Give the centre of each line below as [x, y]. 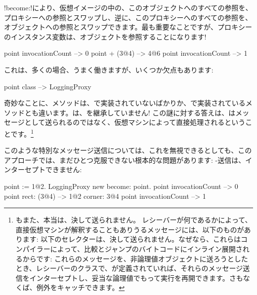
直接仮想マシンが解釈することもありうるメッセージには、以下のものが [130, 229]
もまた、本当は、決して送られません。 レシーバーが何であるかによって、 [134, 220]
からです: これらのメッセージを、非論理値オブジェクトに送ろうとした [135, 258]
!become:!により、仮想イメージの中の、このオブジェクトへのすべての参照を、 [128, 7]
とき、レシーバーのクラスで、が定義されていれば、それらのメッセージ [129, 268]
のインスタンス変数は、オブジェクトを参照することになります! [105, 36]
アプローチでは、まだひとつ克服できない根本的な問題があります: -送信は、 [125, 160]
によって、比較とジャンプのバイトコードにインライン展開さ [146, 248]
